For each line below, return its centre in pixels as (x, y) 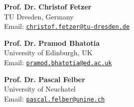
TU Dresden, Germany (39, 16)
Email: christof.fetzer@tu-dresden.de (67, 26)
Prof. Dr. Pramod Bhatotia (52, 43)
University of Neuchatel (40, 89)
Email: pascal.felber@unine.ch (55, 98)
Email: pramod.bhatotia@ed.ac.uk (58, 62)
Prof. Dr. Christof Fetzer (48, 6)
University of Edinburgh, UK (48, 53)
